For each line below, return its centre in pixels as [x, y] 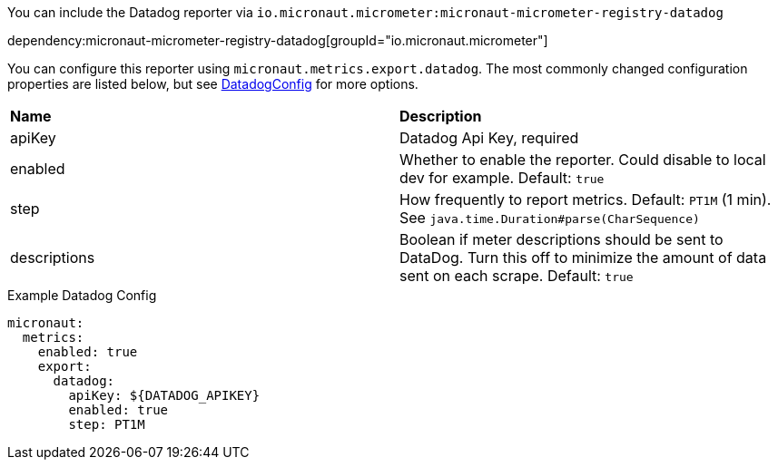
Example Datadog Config [82, 295]
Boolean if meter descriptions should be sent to [561, 239]
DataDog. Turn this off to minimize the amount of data [583, 258]
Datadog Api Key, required [489, 138]
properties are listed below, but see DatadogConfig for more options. [213, 84]
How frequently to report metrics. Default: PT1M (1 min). [586, 199]
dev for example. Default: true [502, 178]
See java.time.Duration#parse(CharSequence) [550, 218]
